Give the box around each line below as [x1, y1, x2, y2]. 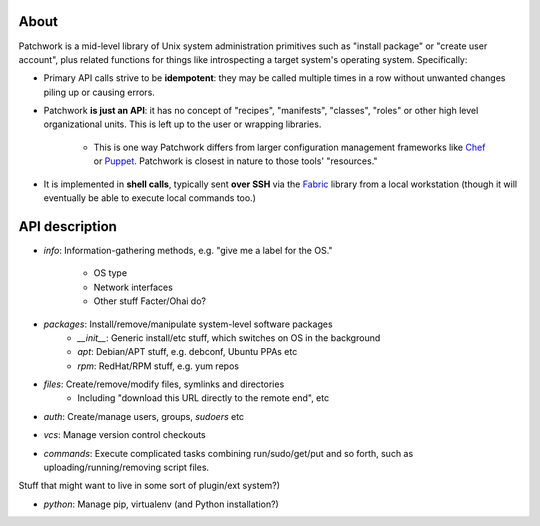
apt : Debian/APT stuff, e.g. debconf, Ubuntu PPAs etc [77, 346, 298, 358]
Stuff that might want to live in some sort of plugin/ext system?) [18, 480, 280, 492]
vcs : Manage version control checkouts [43, 429, 207, 441]
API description [18, 218, 117, 235]
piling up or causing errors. [43, 86, 155, 98]
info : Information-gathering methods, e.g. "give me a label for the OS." [43, 244, 334, 256]
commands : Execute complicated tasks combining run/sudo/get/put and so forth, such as [43, 447, 414, 459]
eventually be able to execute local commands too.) [43, 192, 257, 204]
